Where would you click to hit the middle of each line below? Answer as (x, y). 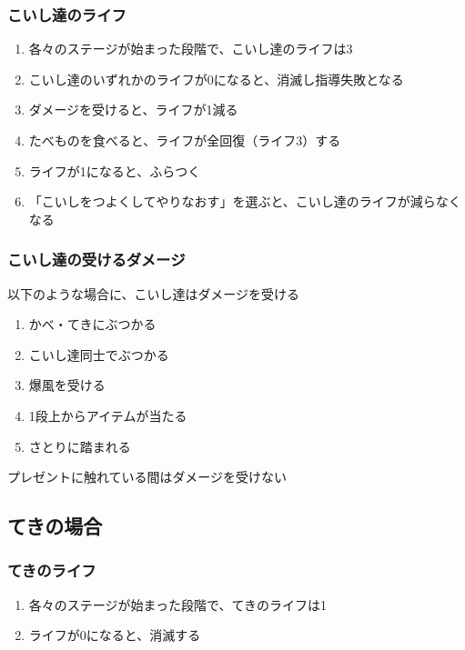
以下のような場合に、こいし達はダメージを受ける (153, 293)
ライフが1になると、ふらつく (115, 170)
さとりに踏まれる (80, 446)
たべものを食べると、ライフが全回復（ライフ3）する (185, 140)
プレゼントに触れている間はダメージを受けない (147, 477)
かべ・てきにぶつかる (92, 324)
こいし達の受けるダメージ (96, 260)
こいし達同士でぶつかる (99, 354)
